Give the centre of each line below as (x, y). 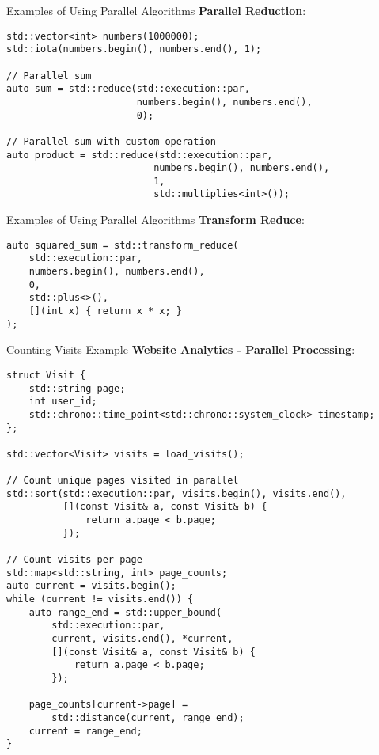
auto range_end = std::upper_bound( (125, 612)
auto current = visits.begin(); (91, 586)
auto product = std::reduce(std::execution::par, (140, 155)
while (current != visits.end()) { (100, 599)
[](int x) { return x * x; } (105, 311)
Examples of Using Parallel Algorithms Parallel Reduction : (156, 10)
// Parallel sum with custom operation (111, 141)
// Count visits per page (74, 560)
